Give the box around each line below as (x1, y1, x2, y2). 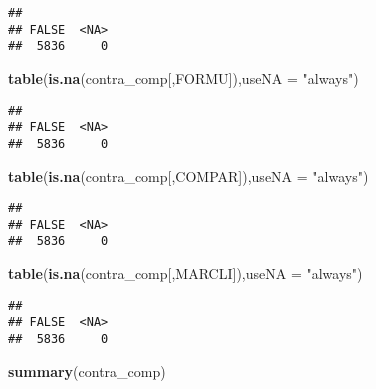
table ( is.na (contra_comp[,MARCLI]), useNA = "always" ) (8, 263, 363, 284)
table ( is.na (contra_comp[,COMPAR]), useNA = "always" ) (8, 165, 369, 186)
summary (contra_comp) (8, 360, 166, 381)
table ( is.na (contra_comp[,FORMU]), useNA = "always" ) (8, 67, 359, 88)
